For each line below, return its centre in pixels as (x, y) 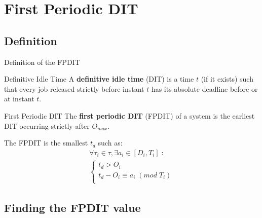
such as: (110, 143)
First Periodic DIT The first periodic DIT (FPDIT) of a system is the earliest (129, 115)
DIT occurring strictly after (47, 125)
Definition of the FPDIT (42, 62)
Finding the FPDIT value (72, 208)
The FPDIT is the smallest (46, 143)
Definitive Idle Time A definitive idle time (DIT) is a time (99, 79)
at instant (19, 99)
